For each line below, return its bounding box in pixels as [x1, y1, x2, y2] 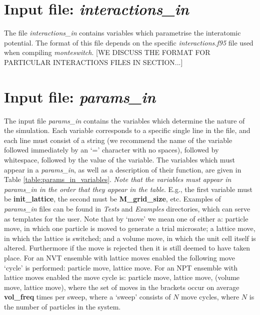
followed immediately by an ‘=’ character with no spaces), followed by [4, 144, 219, 155]
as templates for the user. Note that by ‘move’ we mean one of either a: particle [4, 213, 248, 223]
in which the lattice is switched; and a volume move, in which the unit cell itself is [4, 232, 256, 243]
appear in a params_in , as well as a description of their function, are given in [4, 164, 241, 174]
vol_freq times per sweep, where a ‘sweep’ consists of [4, 291, 171, 302]
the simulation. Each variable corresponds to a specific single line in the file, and [4, 125, 250, 135]
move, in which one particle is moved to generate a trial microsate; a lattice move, [4, 223, 255, 233]
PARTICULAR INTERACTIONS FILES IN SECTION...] [4, 56, 183, 67]
